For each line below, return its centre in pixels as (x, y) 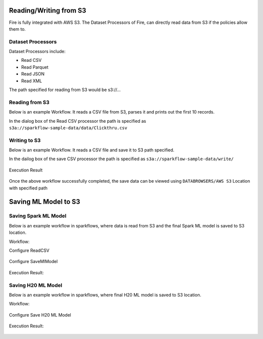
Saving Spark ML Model (38, 216)
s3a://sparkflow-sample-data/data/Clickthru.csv (68, 128)
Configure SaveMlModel (33, 262)
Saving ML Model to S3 (45, 202)
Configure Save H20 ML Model (40, 315)
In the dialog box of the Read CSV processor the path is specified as (77, 121)
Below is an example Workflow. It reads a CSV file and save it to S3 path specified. (92, 150)
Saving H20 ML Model (36, 285)
